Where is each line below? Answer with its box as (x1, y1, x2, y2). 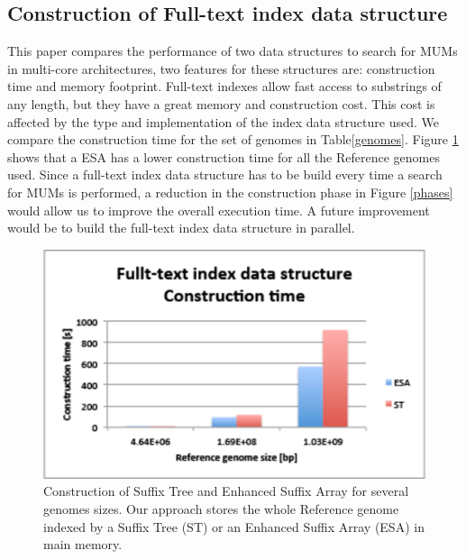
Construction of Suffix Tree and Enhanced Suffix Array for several (43, 481, 409, 500)
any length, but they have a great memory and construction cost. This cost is (7, 94, 435, 113)
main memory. (43, 535, 123, 554)
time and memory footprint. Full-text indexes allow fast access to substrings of (7, 77, 442, 96)
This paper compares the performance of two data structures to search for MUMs (7, 41, 458, 60)
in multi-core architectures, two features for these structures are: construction (7, 59, 435, 78)
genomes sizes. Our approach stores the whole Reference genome (43, 499, 399, 518)
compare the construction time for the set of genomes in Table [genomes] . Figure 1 (7, 130, 459, 149)
